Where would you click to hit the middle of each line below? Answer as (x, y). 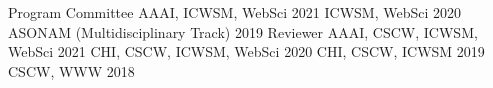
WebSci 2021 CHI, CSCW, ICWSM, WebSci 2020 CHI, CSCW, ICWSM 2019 (246, 51)
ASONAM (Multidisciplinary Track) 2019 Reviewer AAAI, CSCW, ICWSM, (243, 31)
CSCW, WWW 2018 (71, 70)
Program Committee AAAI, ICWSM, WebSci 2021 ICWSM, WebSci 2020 (234, 12)
